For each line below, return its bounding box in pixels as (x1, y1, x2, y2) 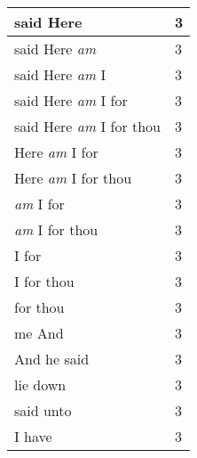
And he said (14, 348, 90, 369)
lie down (14, 374, 67, 395)
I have (14, 426, 52, 446)
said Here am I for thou (14, 116, 162, 136)
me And (14, 323, 64, 343)
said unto (14, 400, 72, 421)
